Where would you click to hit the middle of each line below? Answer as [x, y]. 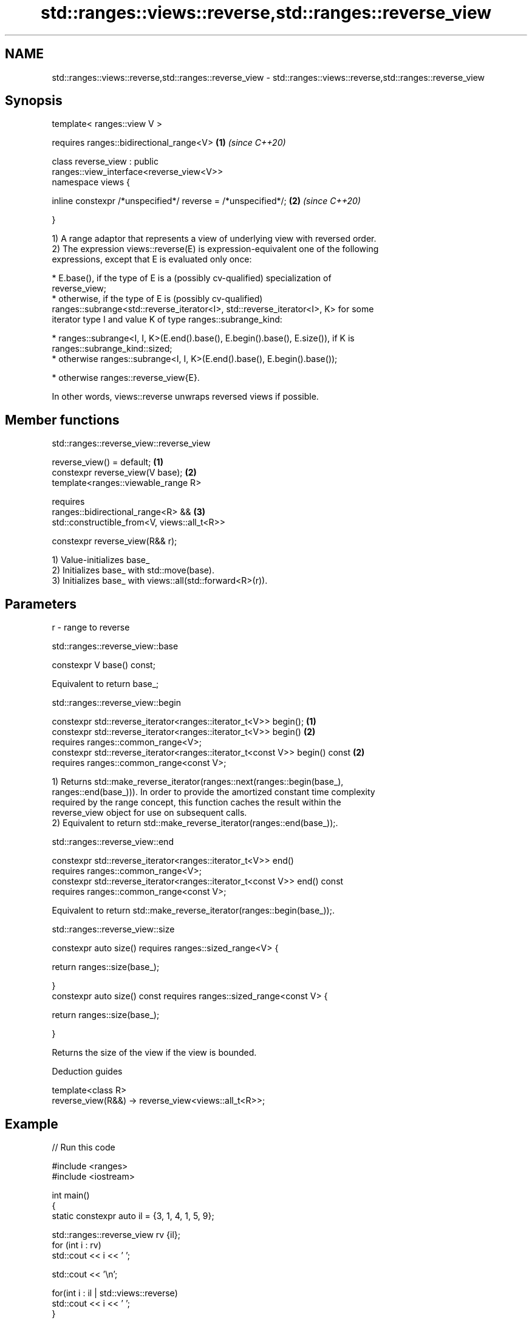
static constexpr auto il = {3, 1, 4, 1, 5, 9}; [133, 1215]
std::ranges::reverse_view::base [115, 646]
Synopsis [34, 101]
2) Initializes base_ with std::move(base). [133, 570]
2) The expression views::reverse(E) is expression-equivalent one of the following [215, 249]
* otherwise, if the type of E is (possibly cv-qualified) [157, 299]
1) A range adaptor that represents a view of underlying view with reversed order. [214, 239]
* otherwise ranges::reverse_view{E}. [126, 378]
